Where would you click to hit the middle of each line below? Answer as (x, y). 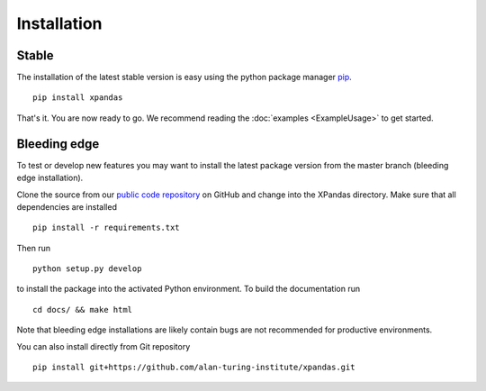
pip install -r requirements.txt (106, 228)
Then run (34, 248)
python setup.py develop (87, 269)
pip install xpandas (78, 98)
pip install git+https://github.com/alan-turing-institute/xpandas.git (194, 368)
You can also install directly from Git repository (103, 346)
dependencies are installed (67, 206)
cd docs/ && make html (83, 309)
